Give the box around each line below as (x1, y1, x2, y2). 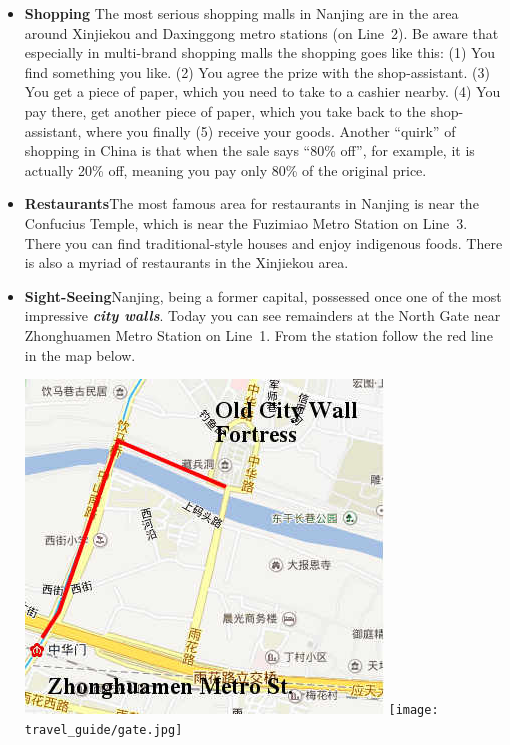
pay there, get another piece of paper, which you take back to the (24, 100, 426, 121)
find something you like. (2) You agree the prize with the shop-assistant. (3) (24, 61, 490, 82)
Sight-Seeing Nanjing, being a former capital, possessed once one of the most (24, 285, 502, 306)
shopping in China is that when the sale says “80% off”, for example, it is (24, 140, 475, 161)
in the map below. (24, 344, 136, 365)
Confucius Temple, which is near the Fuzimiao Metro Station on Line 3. (24, 212, 468, 233)
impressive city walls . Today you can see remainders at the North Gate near (24, 305, 501, 326)
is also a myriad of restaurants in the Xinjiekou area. (24, 252, 349, 273)
